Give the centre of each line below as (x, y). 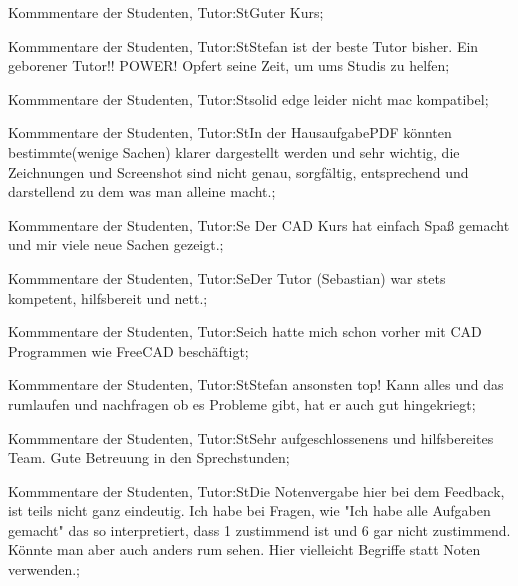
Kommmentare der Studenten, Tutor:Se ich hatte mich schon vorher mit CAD (245, 331)
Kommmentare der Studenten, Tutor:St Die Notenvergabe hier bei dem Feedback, (256, 490)
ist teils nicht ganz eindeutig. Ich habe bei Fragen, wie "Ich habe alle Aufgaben (249, 510)
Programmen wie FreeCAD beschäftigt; (128, 350)
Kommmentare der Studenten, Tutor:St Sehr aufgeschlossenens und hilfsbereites (251, 437)
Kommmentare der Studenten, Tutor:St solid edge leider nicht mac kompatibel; (248, 98)
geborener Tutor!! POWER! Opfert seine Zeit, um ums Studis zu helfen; (229, 65)
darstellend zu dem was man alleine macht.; (142, 191)
